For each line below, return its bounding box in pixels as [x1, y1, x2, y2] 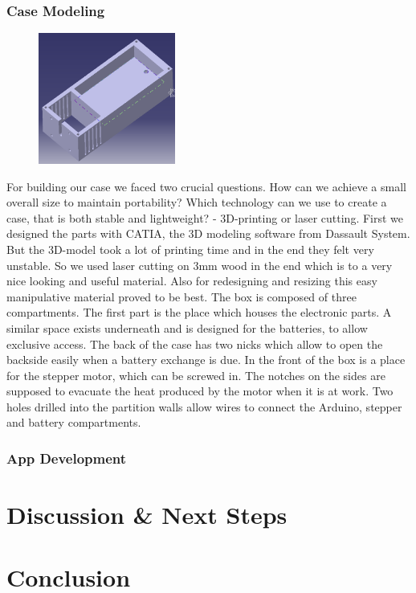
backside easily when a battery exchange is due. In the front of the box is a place [6, 351, 406, 368]
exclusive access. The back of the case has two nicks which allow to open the [6, 335, 383, 352]
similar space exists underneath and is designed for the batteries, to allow [6, 319, 368, 336]
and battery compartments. [6, 414, 141, 431]
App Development [6, 448, 127, 468]
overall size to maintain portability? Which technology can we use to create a [6, 194, 387, 211]
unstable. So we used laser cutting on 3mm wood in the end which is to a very [6, 256, 393, 273]
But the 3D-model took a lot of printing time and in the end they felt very [6, 240, 374, 257]
